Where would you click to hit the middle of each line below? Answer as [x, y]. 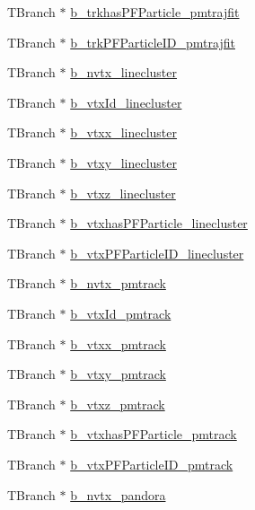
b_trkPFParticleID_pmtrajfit [153, 42]
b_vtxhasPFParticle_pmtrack [154, 434]
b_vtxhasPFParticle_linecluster [159, 223]
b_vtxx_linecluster [123, 132]
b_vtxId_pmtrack [121, 313]
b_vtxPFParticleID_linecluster [157, 253]
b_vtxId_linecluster [126, 102]
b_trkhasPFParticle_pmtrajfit [155, 12]
